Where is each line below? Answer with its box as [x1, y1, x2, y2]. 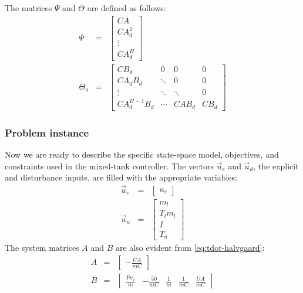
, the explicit [253, 159, 299, 172]
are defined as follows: [87, 2, 166, 13]
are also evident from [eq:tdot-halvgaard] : [115, 241, 265, 254]
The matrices [5, 2, 52, 13]
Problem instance [5, 125, 89, 139]
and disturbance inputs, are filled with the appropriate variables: [5, 171, 237, 183]
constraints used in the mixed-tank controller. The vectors [5, 159, 214, 172]
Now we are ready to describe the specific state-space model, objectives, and [5, 148, 279, 160]
